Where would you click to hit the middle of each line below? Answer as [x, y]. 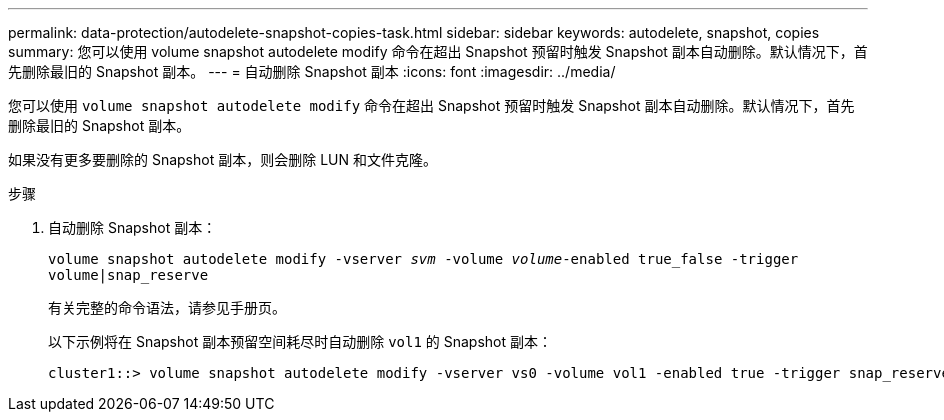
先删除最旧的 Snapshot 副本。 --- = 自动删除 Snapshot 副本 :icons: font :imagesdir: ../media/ [312, 71]
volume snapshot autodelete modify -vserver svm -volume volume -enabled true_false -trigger [423, 259]
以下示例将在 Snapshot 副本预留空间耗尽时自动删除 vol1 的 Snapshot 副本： [300, 341]
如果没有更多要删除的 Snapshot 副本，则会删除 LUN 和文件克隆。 [222, 159]
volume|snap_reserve [128, 275]
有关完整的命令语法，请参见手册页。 [167, 307]
